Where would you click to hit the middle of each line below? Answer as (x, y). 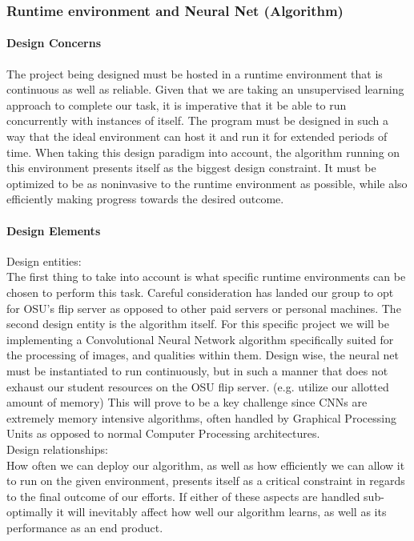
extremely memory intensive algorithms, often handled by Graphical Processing (201, 417)
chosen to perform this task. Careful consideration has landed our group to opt (200, 292)
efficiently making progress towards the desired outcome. (145, 199)
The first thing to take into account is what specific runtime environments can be (206, 277)
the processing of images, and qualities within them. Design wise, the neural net (203, 355)
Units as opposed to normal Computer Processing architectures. (163, 433)
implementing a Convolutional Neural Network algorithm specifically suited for (200, 339)
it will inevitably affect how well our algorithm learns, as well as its (221, 512)
